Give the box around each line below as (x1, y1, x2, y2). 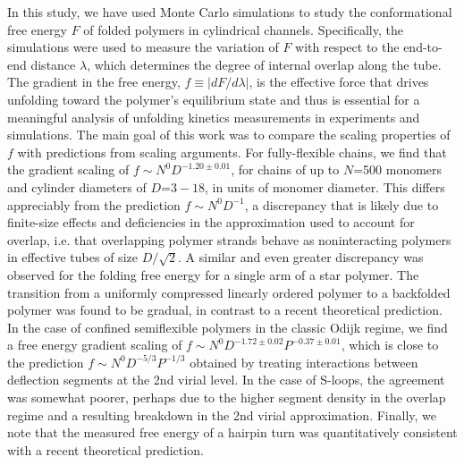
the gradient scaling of (7, 160, 130, 179)
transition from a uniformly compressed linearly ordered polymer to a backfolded (7, 283, 451, 301)
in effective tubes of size (7, 248, 138, 266)
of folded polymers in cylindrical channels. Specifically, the (83, 20, 403, 38)
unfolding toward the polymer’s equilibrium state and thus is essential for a (7, 89, 420, 108)
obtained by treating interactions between (190, 352, 418, 371)
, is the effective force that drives (249, 72, 429, 91)
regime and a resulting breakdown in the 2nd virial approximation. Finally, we (7, 405, 437, 424)
